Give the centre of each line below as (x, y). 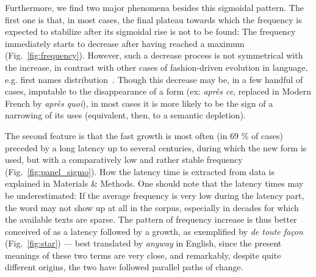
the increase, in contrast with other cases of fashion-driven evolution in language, (156, 67)
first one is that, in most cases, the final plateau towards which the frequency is (153, 19)
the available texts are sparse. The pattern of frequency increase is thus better (151, 219)
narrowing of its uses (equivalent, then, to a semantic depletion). (125, 115)
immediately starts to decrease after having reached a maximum (125, 43)
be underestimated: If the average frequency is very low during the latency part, (155, 195)
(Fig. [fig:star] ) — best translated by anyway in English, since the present (143, 243)
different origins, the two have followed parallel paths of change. (124, 267)
